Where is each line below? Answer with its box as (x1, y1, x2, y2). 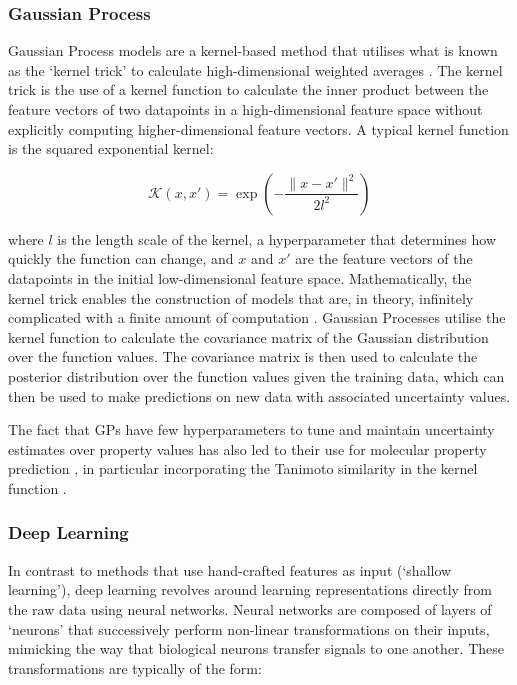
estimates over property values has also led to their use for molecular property (8, 438, 487, 459)
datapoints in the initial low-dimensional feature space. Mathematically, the (8, 267, 472, 288)
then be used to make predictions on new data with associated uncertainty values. (8, 385, 511, 406)
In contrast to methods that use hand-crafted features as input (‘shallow (8, 559, 452, 580)
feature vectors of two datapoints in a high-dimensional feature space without (8, 99, 483, 119)
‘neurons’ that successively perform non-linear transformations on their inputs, (8, 618, 490, 639)
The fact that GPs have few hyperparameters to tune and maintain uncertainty (8, 419, 495, 440)
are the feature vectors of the (295, 248, 473, 269)
